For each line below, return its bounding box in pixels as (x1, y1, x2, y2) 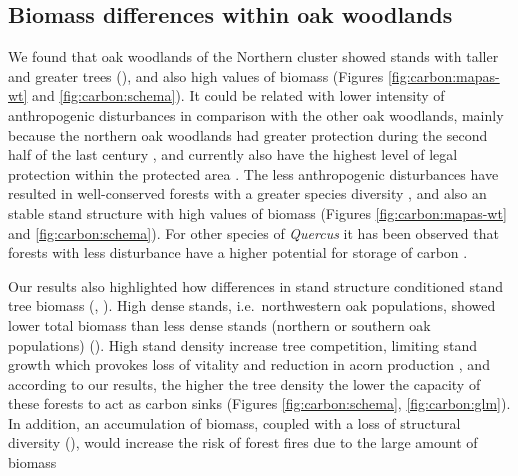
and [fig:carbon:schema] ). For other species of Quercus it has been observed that (8, 222, 499, 243)
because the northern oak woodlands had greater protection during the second (8, 124, 488, 145)
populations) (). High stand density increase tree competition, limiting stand (8, 334, 478, 355)
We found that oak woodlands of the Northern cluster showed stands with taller (8, 46, 499, 67)
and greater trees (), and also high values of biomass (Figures (8, 65, 384, 86)
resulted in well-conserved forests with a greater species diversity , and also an (8, 183, 487, 204)
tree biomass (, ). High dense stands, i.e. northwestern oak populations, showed (8, 295, 496, 316)
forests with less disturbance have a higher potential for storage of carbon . (8, 242, 468, 263)
